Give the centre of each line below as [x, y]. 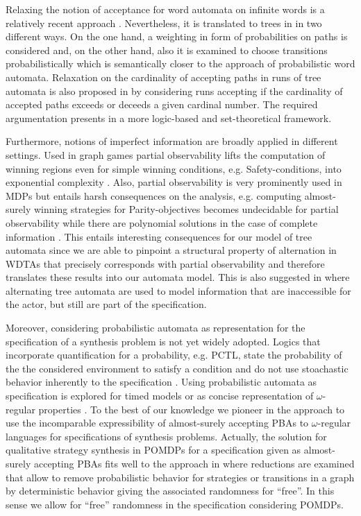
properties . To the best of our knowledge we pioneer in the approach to [192, 409]
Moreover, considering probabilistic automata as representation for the [156, 328]
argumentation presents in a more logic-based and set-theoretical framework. [169, 118]
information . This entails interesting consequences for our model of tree [159, 236]
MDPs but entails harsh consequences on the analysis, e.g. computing [154, 195]
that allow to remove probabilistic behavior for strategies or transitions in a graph [180, 477]
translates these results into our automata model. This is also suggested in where [178, 277]
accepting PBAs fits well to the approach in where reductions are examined [194, 463]
